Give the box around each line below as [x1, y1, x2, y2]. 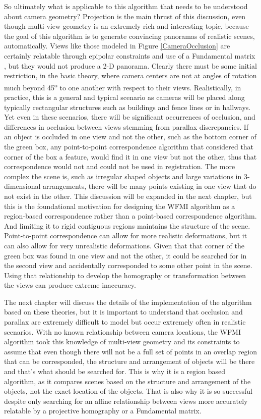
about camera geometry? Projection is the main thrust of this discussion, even [4, 11, 246, 21]
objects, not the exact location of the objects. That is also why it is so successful [4, 386, 252, 396]
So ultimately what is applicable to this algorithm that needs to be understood [4, 1, 248, 11]
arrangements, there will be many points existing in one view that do [43, 181, 256, 191]
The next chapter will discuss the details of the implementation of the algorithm [4, 296, 252, 307]
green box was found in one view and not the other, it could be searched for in [4, 250, 247, 260]
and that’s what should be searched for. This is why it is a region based [4, 366, 225, 377]
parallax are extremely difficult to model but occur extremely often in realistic [4, 317, 246, 327]
